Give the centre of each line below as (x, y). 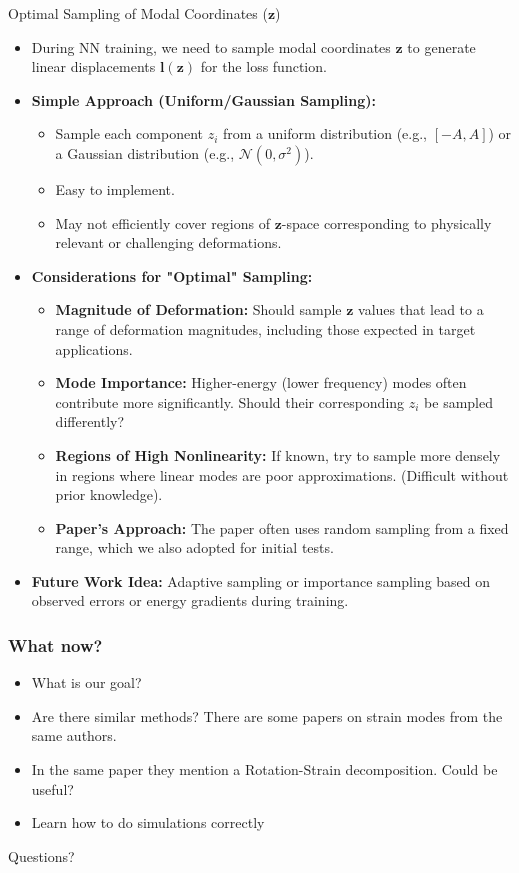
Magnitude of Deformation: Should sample (198, 309)
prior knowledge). (109, 494)
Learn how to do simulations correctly (148, 822)
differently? (90, 421)
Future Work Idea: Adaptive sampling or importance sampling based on (261, 580)
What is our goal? (86, 682)
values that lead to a (421, 309)
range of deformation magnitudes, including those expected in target (265, 328)
